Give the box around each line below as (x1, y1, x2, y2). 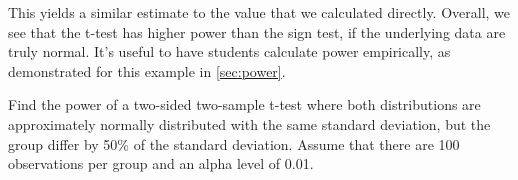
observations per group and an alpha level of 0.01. (8, 153, 314, 174)
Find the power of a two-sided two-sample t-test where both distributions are (8, 94, 481, 115)
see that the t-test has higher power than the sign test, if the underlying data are (8, 21, 506, 42)
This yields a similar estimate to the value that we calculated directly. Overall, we (8, 2, 511, 22)
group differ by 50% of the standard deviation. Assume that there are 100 (8, 133, 460, 154)
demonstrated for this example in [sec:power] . (8, 60, 286, 81)
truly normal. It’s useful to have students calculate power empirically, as (8, 41, 451, 62)
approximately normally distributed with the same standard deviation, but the (8, 113, 491, 134)
